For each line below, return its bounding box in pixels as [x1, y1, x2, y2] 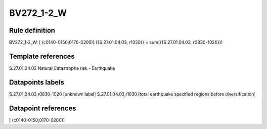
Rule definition [9, 26, 55, 35]
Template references [9, 52, 75, 60]
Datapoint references [9, 104, 77, 112]
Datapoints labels [9, 78, 64, 86]
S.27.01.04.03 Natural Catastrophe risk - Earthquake [9, 65, 115, 71]
